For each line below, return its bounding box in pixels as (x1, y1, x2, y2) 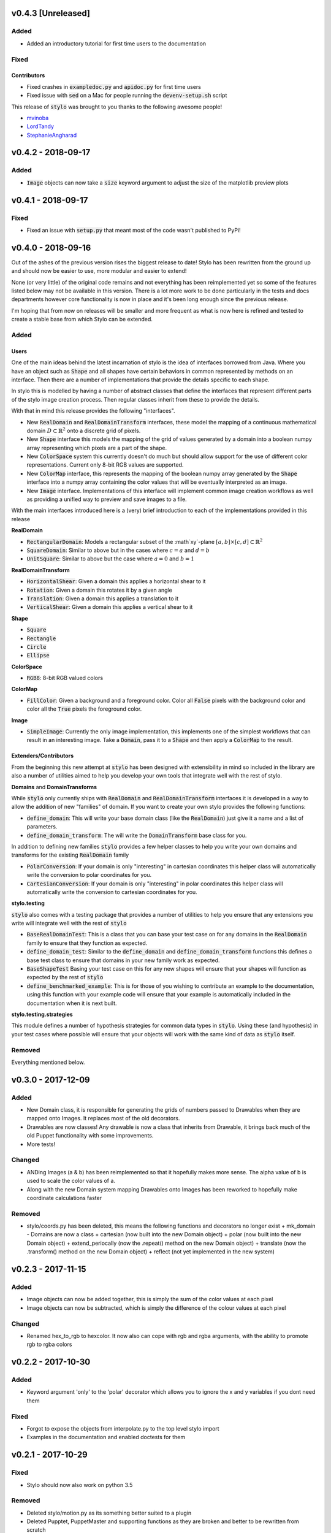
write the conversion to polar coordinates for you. (26, 871, 152, 879)
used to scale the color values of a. (26, 1177, 116, 1185)
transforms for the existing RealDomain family (11, 851, 129, 858)
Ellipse (26, 652, 50, 659)
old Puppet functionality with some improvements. (26, 1132, 154, 1139)
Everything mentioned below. (11, 1058, 85, 1066)
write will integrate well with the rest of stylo (11, 920, 127, 927)
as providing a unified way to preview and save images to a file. (26, 495, 187, 503)
